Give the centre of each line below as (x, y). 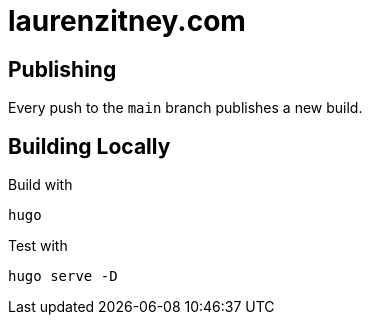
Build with (40, 185)
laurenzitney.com (127, 21)
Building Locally (89, 146)
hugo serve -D (63, 276)
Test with (38, 246)
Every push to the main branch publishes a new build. (185, 108)
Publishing (62, 69)
